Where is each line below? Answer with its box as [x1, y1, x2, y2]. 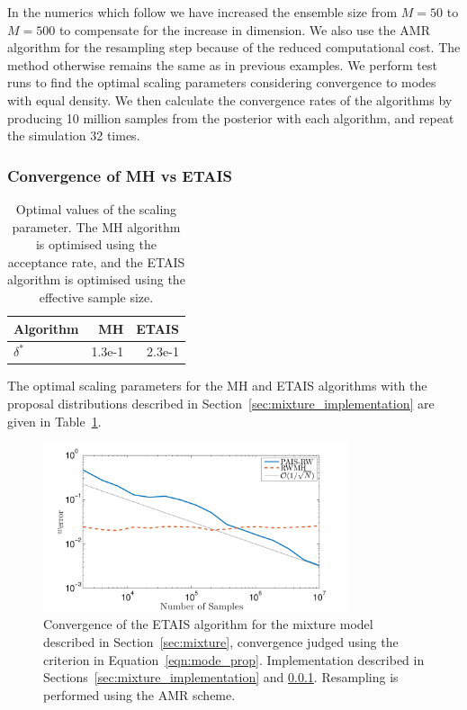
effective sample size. [39, 287, 154, 306]
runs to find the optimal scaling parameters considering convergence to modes [7, 73, 436, 92]
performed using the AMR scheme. [43, 685, 236, 704]
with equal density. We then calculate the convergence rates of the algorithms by [7, 90, 453, 109]
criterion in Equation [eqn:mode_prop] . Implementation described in [43, 650, 425, 669]
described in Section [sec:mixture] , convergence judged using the [43, 632, 399, 651]
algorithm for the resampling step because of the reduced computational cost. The [7, 38, 461, 57]
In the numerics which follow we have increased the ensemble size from [7, 3, 398, 21]
